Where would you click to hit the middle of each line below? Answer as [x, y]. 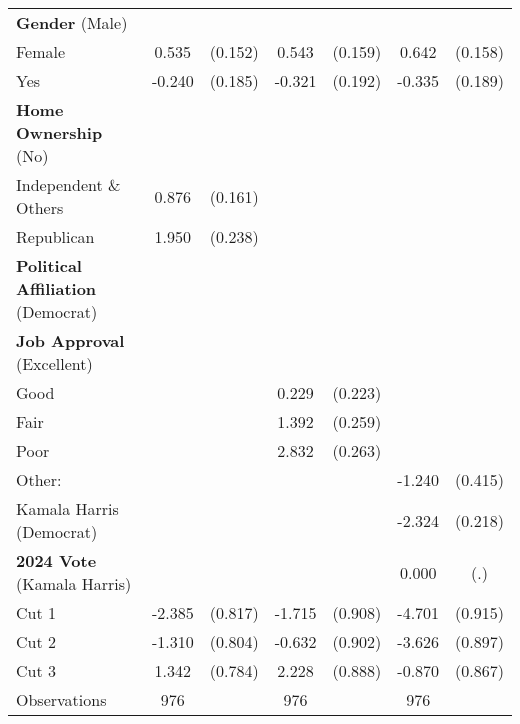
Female [41, 51]
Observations [61, 699]
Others [40, 207]
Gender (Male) [72, 22]
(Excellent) [54, 363]
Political [49, 265]
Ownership [59, 132]
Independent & [68, 184]
